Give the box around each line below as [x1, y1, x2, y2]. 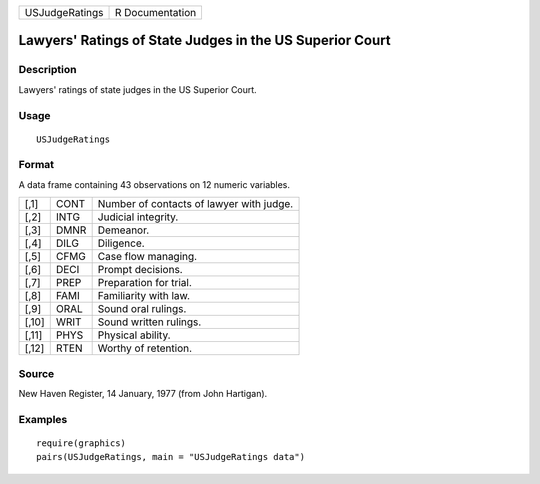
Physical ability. [97, 328, 171, 342]
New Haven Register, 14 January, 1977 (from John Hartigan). [18, 388, 268, 399]
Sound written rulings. [97, 315, 202, 329]
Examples [18, 412, 68, 426]
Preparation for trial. [97, 276, 192, 290]
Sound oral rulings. [97, 302, 187, 316]
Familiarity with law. [97, 289, 190, 303]
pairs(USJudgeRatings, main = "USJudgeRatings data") [36, 451, 305, 463]
